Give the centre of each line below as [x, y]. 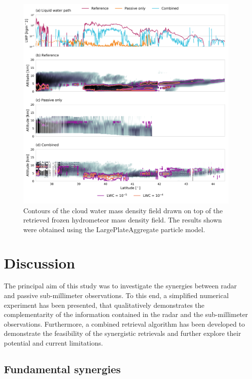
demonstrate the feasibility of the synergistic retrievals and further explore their [123, 333]
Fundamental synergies [63, 369]
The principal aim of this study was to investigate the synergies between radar [120, 286]
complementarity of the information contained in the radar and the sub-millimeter [126, 314]
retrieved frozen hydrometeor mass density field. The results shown [123, 220]
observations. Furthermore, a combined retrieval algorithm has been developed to [125, 324]
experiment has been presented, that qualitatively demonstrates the [104, 305]
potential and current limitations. [54, 343]
